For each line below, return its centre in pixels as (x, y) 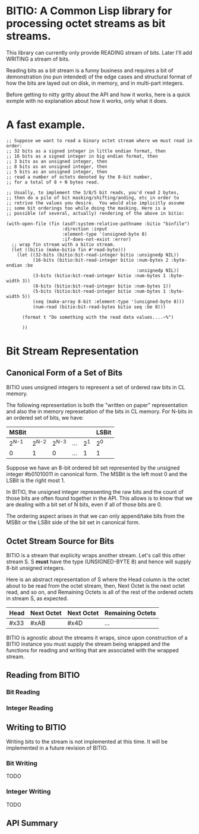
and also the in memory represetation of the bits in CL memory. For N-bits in (99, 411)
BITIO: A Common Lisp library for (89, 11)
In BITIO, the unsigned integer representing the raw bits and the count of (95, 492)
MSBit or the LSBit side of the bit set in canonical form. (73, 522)
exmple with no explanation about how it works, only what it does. (87, 101)
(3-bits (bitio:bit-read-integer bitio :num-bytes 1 (99, 275)
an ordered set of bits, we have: (45, 417)
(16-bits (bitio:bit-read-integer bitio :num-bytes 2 (100, 260)
